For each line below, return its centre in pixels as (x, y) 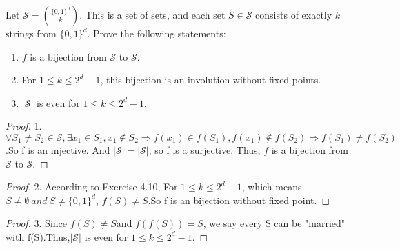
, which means (272, 187)
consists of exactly (294, 14)
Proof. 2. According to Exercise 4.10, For (92, 187)
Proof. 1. (24, 126)
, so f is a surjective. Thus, (204, 149)
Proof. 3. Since (36, 223)
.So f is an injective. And (58, 149)
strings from (31, 33)
